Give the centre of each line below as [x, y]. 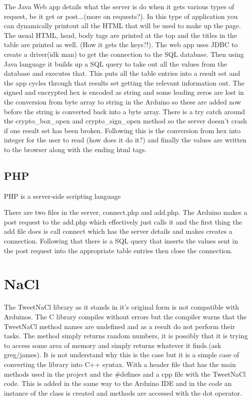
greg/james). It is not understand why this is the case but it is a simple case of [122, 355]
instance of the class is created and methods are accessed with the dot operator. [123, 392]
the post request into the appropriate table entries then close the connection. [118, 250]
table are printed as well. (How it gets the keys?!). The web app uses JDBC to [121, 44]
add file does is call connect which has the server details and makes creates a [118, 231]
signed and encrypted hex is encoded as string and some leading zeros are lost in [124, 92]
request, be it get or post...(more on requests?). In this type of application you [121, 16]
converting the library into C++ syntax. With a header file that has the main [120, 364]
